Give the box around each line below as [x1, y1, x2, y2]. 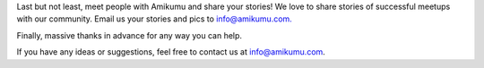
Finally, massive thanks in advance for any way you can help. [16, 30, 242, 40]
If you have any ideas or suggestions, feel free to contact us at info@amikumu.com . [16, 47, 326, 57]
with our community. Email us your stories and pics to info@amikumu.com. [16, 13, 293, 24]
